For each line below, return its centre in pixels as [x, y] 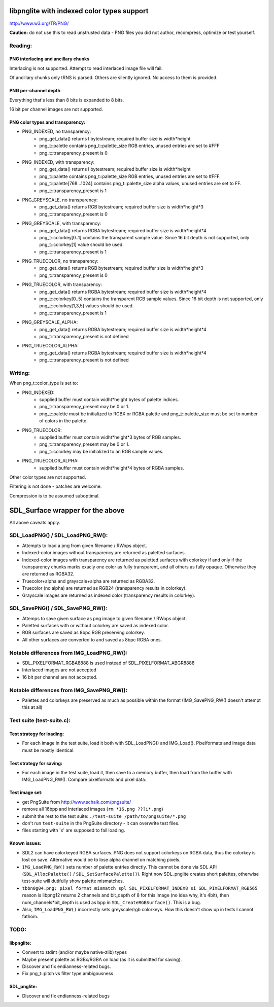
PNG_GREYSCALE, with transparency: [62, 224]
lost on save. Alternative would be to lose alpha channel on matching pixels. [101, 860]
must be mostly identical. [48, 750]
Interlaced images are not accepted [59, 670]
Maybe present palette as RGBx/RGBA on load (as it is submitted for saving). [102, 959]
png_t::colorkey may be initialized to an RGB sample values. [101, 451]
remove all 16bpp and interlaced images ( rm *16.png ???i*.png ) [93, 809]
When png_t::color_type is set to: [44, 383]
